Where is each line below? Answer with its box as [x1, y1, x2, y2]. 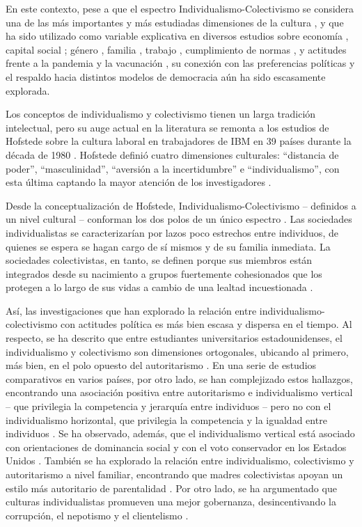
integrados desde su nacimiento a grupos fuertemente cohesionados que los [6, 266, 322, 281]
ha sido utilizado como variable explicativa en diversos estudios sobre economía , [6, 29, 349, 43]
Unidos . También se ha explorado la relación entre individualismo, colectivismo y [6, 453, 354, 468]
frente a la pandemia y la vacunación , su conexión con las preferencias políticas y [6, 56, 355, 70]
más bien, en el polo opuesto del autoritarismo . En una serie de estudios [6, 358, 317, 372]
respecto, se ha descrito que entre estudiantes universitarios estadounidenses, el [6, 331, 343, 345]
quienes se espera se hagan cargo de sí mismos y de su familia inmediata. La [6, 239, 331, 253]
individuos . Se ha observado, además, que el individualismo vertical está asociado [6, 426, 355, 441]
